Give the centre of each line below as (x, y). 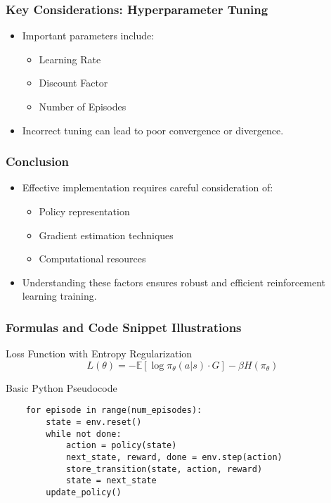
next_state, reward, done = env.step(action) (174, 457)
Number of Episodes (83, 106)
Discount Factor (73, 83)
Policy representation (84, 211)
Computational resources (92, 259)
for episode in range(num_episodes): (114, 410)
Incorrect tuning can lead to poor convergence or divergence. (153, 130)
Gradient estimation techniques (106, 235)
